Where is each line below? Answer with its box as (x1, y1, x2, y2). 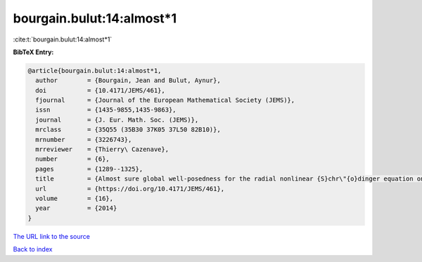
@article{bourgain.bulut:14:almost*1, (27, 67, 162, 74)
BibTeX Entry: (13, 48, 54, 56)
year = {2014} (35, 204, 117, 212)
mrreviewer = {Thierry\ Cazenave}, (35, 145, 169, 154)
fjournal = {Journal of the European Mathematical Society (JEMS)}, (35, 96, 295, 105)
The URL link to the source (13, 232, 91, 240)
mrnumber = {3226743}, (35, 136, 132, 143)
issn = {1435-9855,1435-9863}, (35, 106, 177, 114)
